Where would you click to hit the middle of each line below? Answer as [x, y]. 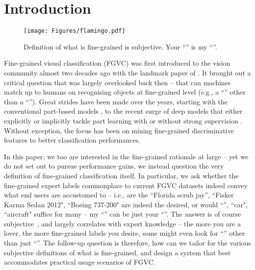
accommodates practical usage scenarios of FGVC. [80, 262]
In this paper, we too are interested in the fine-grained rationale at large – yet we [126, 156]
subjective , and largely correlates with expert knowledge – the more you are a [122, 223]
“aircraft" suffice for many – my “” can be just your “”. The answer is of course [123, 214]
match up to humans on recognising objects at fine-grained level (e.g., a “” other [125, 92]
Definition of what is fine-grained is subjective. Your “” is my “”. [120, 46]
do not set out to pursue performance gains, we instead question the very [114, 166]
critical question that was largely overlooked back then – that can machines [117, 82]
